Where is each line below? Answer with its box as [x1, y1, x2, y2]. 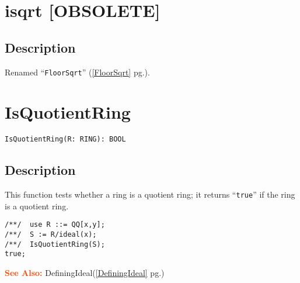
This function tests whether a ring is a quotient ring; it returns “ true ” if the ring [5, 188, 295, 201]
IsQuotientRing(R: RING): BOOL [5, 135, 126, 144]
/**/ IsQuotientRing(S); [5, 240, 105, 249]
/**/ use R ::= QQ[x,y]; [5, 220, 105, 229]
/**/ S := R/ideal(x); [5, 230, 97, 239]
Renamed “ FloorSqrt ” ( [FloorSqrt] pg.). [5, 65, 150, 78]
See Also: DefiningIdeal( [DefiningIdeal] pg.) [5, 267, 165, 279]
